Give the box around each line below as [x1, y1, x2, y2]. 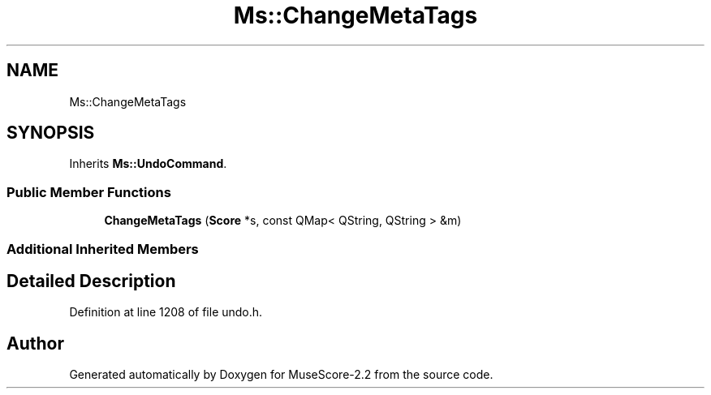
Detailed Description [6, 270, 176, 291]
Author [6, 333, 64, 354]
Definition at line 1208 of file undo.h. [69, 305, 263, 320]
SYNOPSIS [6, 122, 95, 144]
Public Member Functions [6, 183, 171, 200]
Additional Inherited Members [6, 240, 199, 257]
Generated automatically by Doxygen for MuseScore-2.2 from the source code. [69, 367, 493, 382]
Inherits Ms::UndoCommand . [69, 157, 227, 171]
